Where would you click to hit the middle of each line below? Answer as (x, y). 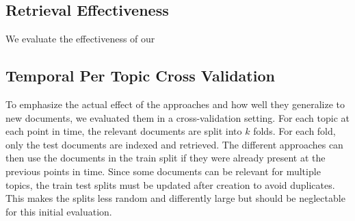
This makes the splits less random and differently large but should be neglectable (175, 198)
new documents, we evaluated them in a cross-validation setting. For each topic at (177, 117)
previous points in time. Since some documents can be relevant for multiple (163, 171)
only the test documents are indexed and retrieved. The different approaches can (174, 144)
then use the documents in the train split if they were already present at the (166, 158)
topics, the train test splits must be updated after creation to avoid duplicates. (170, 184)
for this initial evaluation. (59, 211)
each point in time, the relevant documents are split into (124, 131)
